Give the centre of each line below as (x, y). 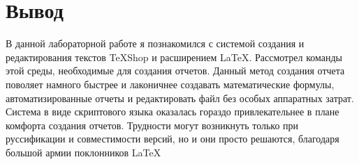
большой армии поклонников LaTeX (83, 152)
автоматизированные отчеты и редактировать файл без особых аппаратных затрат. (180, 98)
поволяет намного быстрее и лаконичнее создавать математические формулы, (170, 84)
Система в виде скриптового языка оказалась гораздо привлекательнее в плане (173, 112)
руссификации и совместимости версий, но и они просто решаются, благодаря (173, 139)
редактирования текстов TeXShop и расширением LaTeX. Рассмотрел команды (174, 57)
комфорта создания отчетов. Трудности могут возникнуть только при (152, 125)
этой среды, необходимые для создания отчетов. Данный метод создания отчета (175, 71)
